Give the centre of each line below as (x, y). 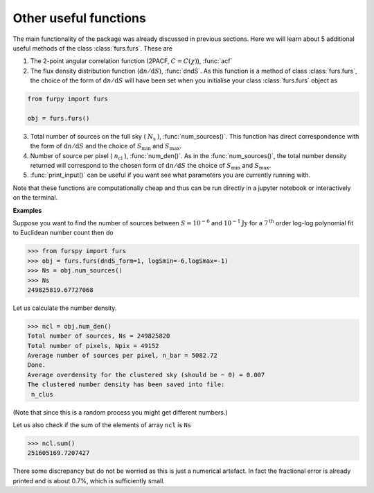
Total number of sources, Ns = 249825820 (99, 336)
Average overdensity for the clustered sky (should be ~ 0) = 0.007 (146, 375)
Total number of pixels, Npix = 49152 (93, 346)
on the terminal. (35, 198)
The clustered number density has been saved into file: (126, 384)
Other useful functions (80, 18)
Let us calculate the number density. (65, 308)
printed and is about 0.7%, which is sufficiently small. (89, 481)
